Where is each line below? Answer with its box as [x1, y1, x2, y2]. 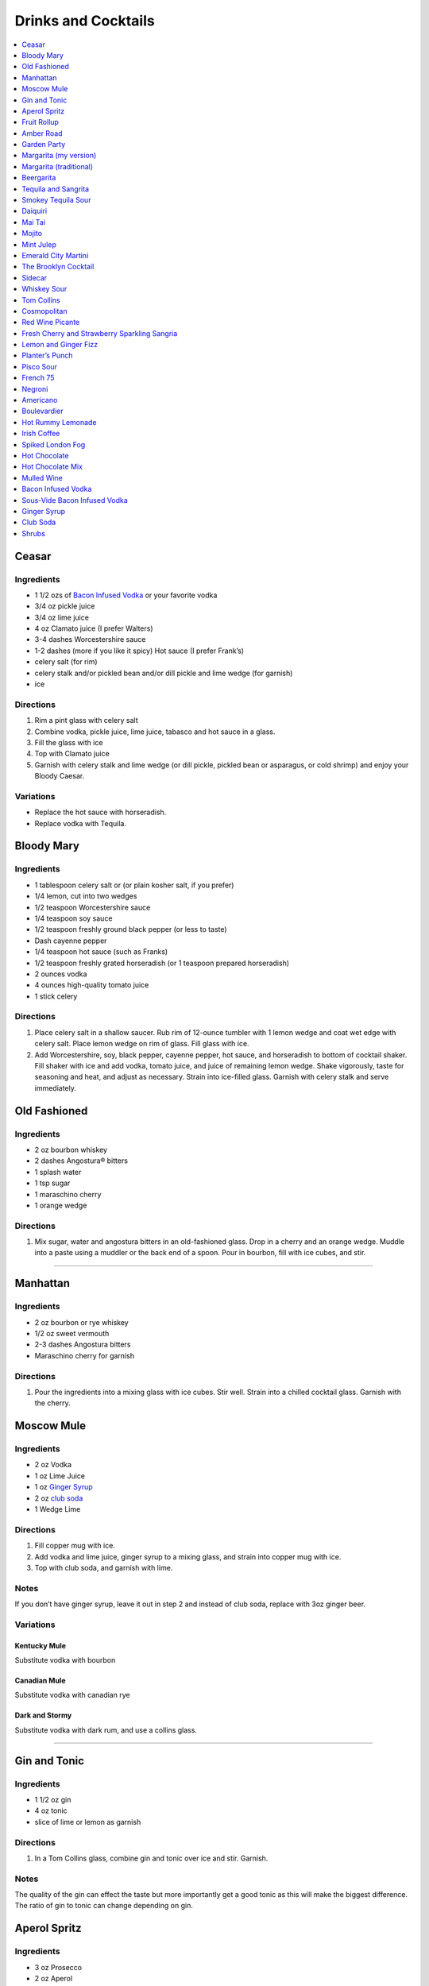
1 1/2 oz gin [34, 1795, 71, 1804]
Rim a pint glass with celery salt [34, 716, 138, 725]
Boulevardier [21, 406, 64, 416]
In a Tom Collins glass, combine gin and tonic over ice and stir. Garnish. [34, 1853, 269, 1863]
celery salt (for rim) [34, 657, 99, 667]
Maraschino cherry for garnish [34, 1350, 135, 1360]
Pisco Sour [21, 361, 57, 371]
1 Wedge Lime [34, 1505, 81, 1514]
